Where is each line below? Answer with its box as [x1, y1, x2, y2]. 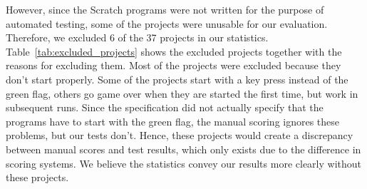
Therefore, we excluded [6, 30, 107, 45]
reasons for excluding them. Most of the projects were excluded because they [6, 58, 341, 73]
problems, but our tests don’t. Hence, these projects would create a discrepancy [6, 128, 353, 143]
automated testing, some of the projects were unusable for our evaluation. [6, 16, 328, 31]
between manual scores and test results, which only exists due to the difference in [6, 141, 361, 156]
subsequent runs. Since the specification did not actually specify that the [6, 100, 324, 115]
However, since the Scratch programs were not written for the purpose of [6, 2, 324, 16]
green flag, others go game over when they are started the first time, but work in [6, 86, 358, 101]
